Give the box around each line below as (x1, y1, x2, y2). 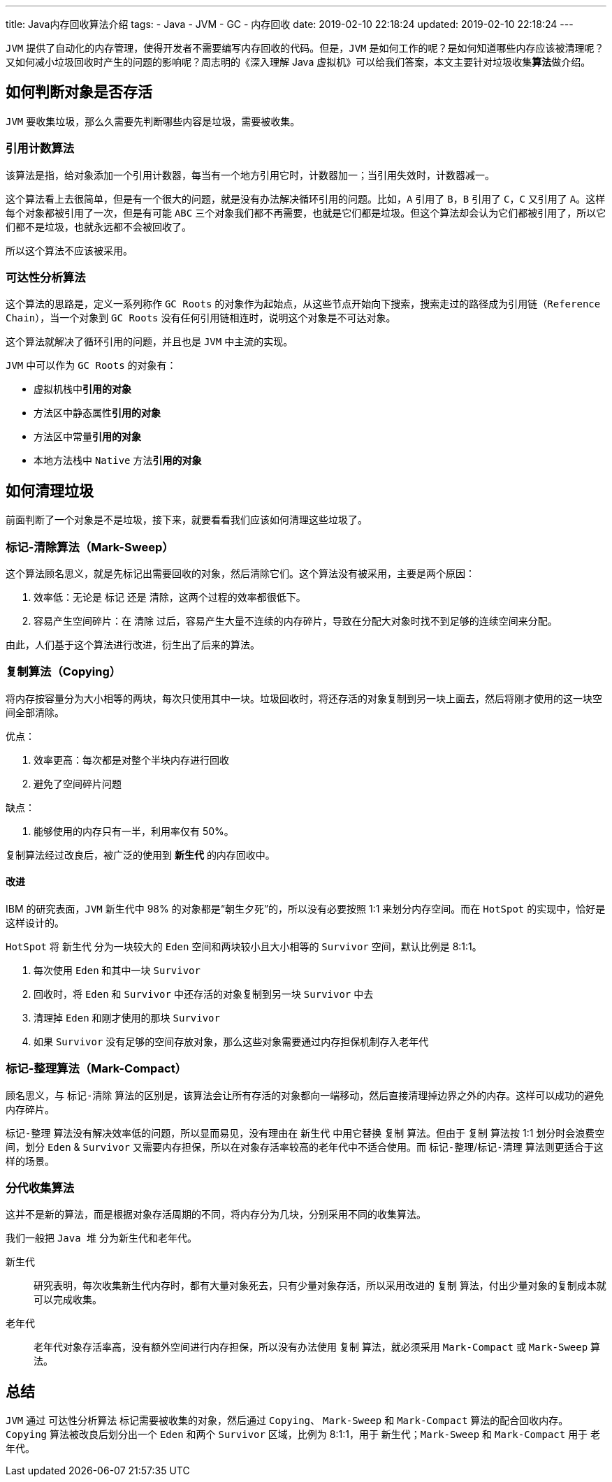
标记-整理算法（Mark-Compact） (6, 1061, 187, 1076)
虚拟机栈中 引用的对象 (34, 383, 131, 395)
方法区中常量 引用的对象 (34, 430, 141, 443)
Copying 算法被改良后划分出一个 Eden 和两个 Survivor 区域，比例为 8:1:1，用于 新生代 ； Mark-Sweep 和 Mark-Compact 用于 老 (6, 1428, 601, 1441)
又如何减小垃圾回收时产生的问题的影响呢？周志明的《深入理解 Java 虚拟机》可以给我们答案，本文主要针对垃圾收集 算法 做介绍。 (6, 56, 591, 68)
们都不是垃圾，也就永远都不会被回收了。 (6, 220, 191, 233)
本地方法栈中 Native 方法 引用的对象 (34, 454, 202, 467)
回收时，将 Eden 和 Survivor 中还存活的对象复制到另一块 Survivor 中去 (34, 987, 374, 1000)
